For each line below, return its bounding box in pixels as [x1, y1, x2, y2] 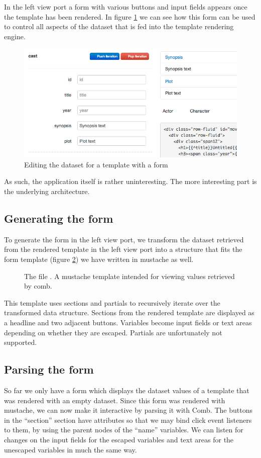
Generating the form [4, 211, 113, 226]
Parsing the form [4, 361, 94, 377]
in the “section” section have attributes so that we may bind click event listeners [4, 414, 252, 425]
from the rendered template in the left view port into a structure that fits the [4, 244, 242, 254]
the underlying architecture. [4, 186, 90, 197]
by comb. [24, 281, 52, 291]
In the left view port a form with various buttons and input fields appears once [4, 2, 247, 12]
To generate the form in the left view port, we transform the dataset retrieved [4, 234, 244, 244]
